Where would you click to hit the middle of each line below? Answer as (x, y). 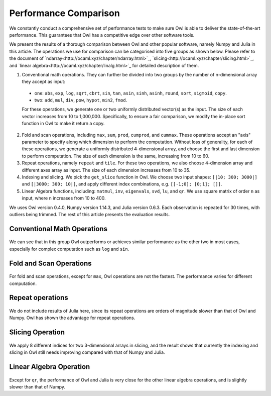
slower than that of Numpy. (37, 386)
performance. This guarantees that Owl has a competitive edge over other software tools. (102, 35)
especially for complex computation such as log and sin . (69, 249)
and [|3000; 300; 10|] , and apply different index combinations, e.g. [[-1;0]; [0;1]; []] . (122, 184)
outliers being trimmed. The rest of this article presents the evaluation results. (90, 214)
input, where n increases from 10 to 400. (64, 198)
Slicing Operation (37, 332)
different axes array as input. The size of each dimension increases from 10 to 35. (106, 170)
